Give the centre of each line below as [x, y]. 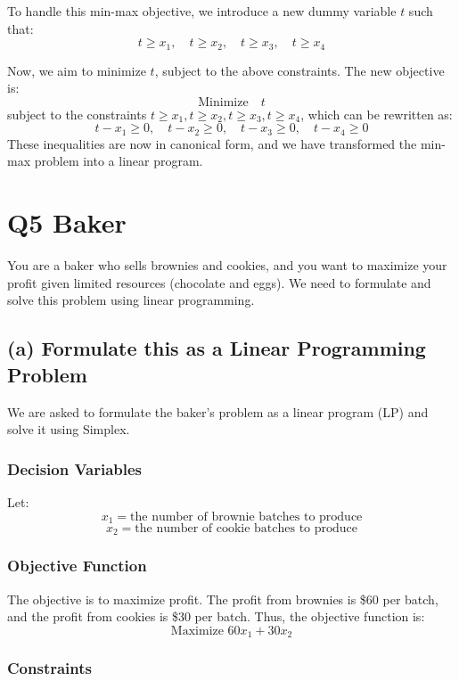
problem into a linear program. [119, 161]
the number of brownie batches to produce [246, 517]
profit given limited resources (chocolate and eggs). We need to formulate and [219, 282]
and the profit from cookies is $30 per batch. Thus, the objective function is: [216, 616]
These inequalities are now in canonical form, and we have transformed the [212, 143]
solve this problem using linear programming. [131, 300]
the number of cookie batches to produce [246, 529]
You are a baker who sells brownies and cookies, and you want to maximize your [227, 265]
